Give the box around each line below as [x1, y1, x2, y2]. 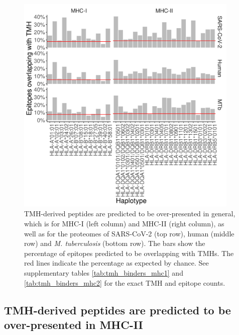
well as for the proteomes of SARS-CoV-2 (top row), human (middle [24, 228, 234, 238]
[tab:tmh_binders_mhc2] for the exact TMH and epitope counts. [24, 277, 225, 288]
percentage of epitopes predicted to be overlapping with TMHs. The [24, 247, 234, 258]
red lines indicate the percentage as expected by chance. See [24, 258, 209, 268]
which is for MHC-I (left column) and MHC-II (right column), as [24, 218, 224, 228]
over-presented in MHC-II [4, 316, 143, 332]
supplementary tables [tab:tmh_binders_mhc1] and [24, 267, 183, 278]
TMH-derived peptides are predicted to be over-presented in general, [24, 208, 235, 219]
